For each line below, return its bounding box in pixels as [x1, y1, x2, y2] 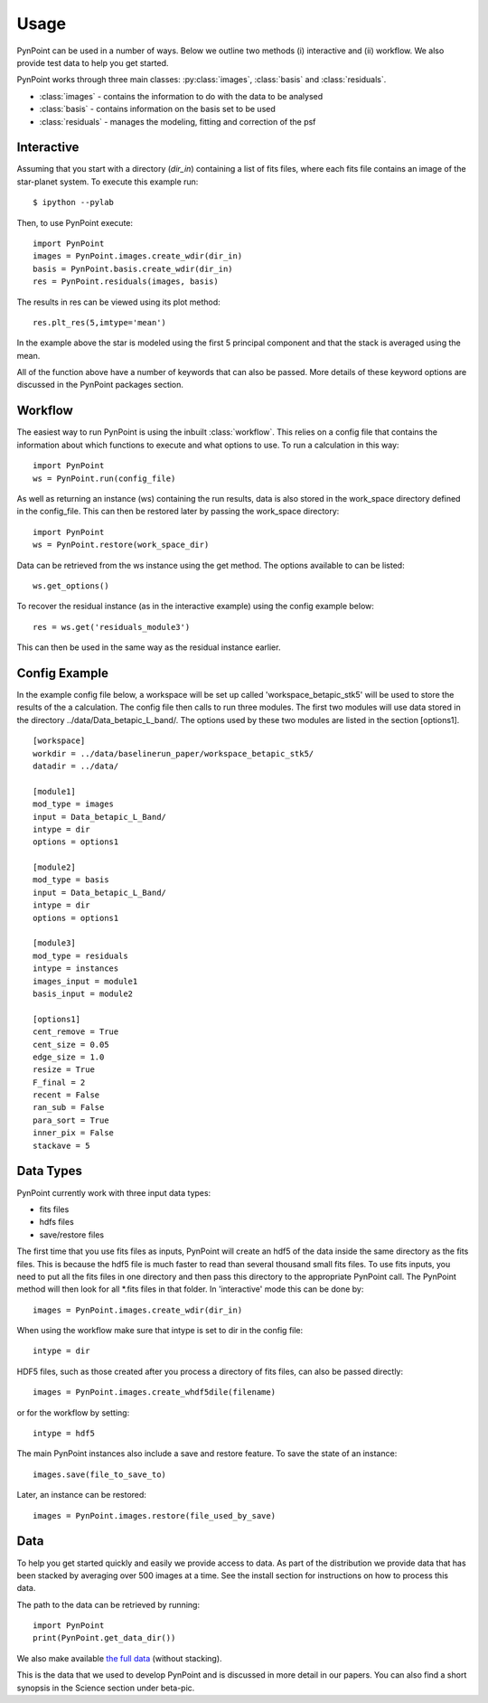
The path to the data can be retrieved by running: [16, 1599, 201, 1610]
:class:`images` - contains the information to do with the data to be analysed [39, 90, 324, 101]
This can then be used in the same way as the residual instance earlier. [16, 642, 281, 653]
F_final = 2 [33, 1077, 86, 1087]
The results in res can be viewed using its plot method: [16, 296, 221, 307]
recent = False [33, 1090, 100, 1100]
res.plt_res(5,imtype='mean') [33, 317, 167, 327]
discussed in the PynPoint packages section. [16, 380, 184, 390]
